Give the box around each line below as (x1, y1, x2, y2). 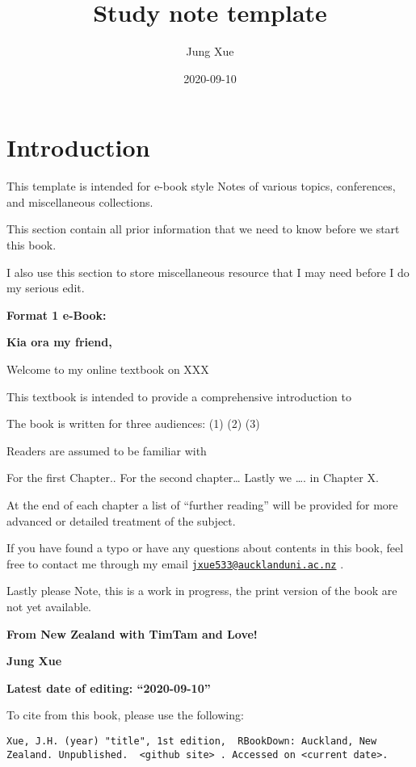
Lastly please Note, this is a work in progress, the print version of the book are (6, 582, 397, 599)
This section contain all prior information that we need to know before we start (6, 220, 400, 237)
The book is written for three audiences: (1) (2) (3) (6, 415, 260, 432)
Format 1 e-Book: (6, 306, 107, 323)
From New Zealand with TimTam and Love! (6, 625, 258, 642)
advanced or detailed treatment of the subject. (6, 512, 236, 529)
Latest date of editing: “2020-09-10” (6, 679, 211, 696)
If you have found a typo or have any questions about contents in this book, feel (6, 539, 404, 556)
